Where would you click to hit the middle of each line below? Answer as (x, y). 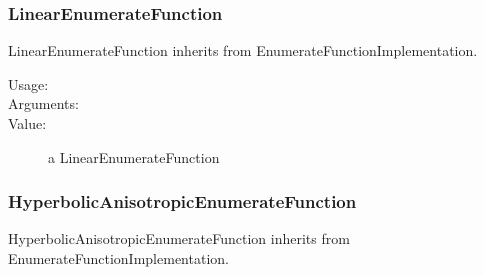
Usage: (28, 83)
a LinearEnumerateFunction (134, 156)
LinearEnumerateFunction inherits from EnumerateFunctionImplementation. (243, 50)
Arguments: (43, 103)
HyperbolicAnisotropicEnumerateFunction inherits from (179, 238)
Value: (27, 123)
